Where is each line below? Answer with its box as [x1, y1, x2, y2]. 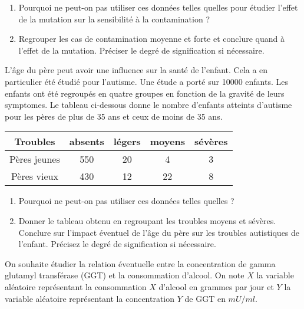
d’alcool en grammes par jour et [158, 280, 274, 292]
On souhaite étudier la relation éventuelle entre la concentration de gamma [5, 257, 276, 269]
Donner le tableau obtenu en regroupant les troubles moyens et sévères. [18, 214, 276, 226]
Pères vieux [11, 169, 58, 183]
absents [69, 134, 104, 149]
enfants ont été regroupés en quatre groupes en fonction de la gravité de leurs [5, 87, 285, 99]
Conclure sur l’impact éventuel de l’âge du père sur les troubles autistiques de [18, 226, 300, 238]
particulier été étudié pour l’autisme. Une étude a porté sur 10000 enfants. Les [5, 75, 288, 87]
